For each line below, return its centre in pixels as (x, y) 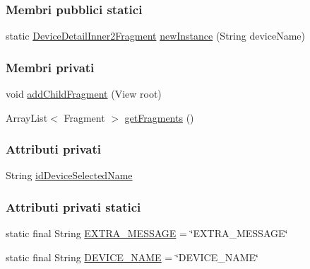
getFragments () (159, 117)
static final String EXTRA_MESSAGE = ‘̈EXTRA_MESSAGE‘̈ (147, 233)
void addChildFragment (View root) (84, 94)
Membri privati (50, 67)
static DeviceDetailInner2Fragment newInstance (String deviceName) (155, 36)
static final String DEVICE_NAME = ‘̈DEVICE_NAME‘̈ (132, 257)
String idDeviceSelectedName (69, 175)
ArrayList (27, 117)
